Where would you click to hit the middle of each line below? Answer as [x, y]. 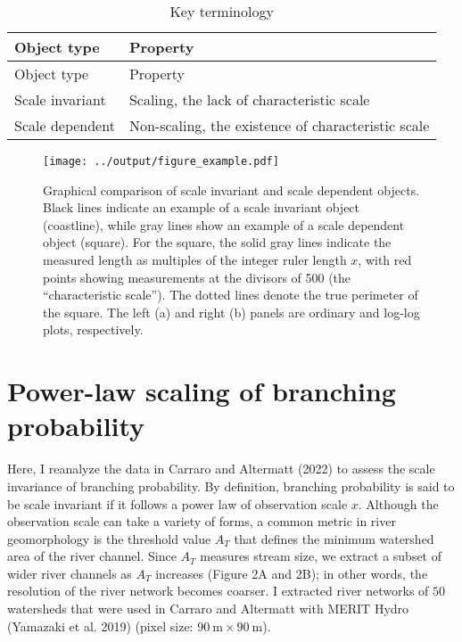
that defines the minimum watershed [334, 538]
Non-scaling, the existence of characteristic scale [279, 125]
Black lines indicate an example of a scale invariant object [202, 207]
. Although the [398, 503]
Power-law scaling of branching [202, 391]
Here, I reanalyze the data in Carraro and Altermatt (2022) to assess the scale [221, 469]
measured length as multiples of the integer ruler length [195, 260]
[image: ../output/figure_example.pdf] [161, 161]
